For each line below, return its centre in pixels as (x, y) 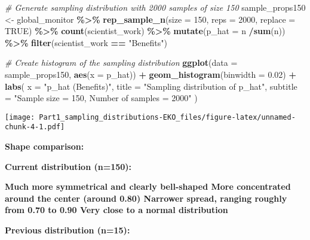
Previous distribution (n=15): (67, 230)
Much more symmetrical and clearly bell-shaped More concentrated (148, 186)
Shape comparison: (44, 146)
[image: (20, 117)
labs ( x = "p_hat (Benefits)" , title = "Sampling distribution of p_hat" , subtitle (151, 86)
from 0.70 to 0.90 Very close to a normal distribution (116, 210)
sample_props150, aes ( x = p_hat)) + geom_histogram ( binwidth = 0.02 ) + (151, 74)
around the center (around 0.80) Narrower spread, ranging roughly (146, 198)
